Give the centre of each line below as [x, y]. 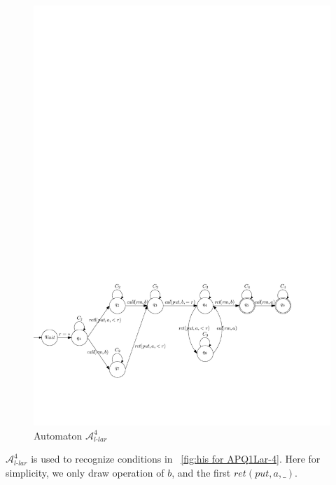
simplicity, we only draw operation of [85, 472]
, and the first [201, 472]
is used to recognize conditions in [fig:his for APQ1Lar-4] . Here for [176, 459]
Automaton [58, 435]
